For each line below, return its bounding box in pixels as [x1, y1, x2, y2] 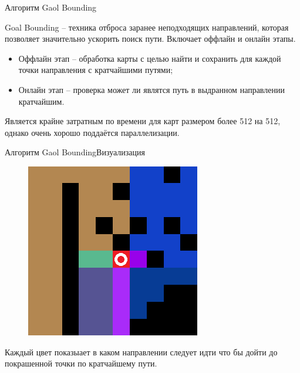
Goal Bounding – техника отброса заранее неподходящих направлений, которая [5, 21, 289, 33]
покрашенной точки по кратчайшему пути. [5, 357, 157, 369]
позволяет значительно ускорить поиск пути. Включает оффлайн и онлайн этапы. [5, 32, 296, 45]
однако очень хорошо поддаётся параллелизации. [5, 126, 180, 138]
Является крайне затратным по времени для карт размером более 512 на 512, [5, 115, 281, 127]
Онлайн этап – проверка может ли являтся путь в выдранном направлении [18, 83, 285, 95]
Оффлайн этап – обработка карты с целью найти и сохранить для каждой [18, 52, 281, 64]
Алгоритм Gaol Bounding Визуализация [5, 146, 145, 158]
